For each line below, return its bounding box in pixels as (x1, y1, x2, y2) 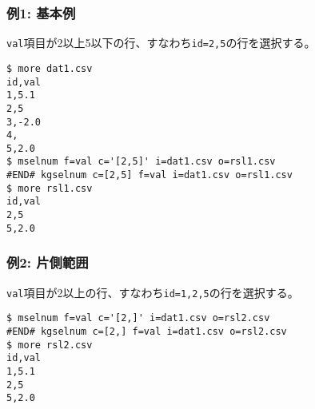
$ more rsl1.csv (6, 182, 93, 194)
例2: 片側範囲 (6, 252, 89, 272)
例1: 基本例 (6, 2, 76, 22)
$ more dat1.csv (6, 62, 93, 74)
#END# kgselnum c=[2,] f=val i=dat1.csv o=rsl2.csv (6, 325, 287, 337)
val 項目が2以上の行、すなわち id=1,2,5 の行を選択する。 (6, 284, 299, 300)
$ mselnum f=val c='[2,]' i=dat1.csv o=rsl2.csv (6, 312, 270, 324)
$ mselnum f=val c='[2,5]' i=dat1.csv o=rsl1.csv (6, 156, 276, 168)
